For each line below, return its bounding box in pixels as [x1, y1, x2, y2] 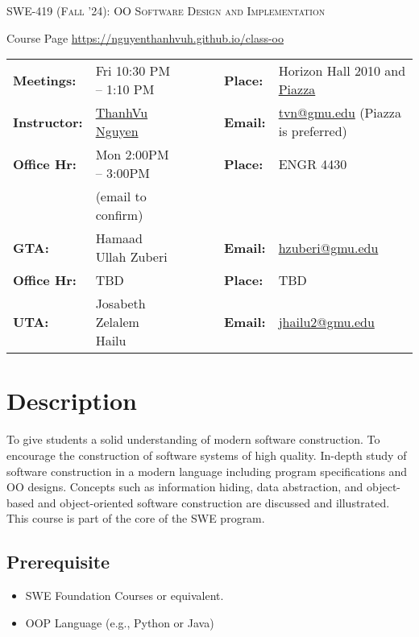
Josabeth [95, 294, 146, 313]
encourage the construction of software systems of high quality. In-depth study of [6, 446, 407, 463]
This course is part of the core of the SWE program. [6, 510, 265, 527]
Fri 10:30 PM [95, 61, 171, 81]
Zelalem [95, 312, 139, 332]
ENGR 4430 [278, 154, 347, 173]
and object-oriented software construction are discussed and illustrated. [37, 494, 390, 511]
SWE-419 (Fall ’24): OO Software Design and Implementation [6, 2, 326, 19]
